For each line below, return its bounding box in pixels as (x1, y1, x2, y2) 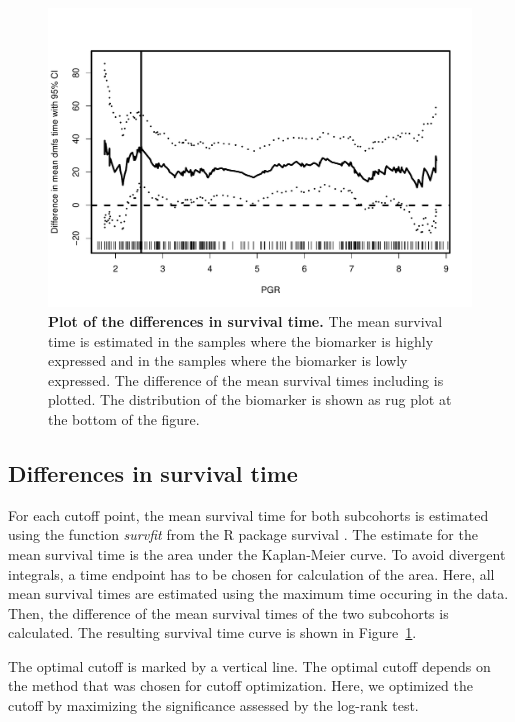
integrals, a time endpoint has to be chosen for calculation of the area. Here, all (8, 563, 495, 584)
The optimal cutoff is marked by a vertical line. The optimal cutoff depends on (8, 655, 491, 676)
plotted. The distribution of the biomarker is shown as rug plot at (48, 389, 452, 410)
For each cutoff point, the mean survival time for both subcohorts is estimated (8, 504, 489, 525)
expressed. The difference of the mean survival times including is (48, 369, 444, 390)
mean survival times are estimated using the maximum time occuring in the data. (8, 583, 509, 604)
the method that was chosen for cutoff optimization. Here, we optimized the (8, 675, 473, 696)
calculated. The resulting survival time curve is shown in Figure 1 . (8, 622, 417, 643)
